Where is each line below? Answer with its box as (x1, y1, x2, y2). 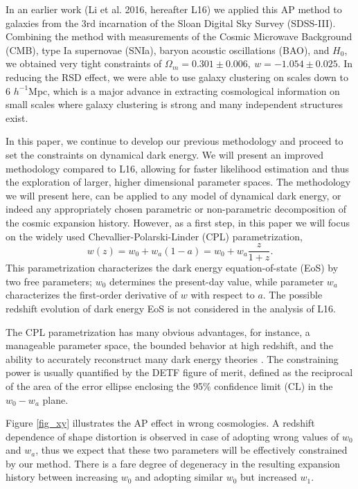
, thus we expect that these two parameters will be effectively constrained (35, 443, 348, 457)
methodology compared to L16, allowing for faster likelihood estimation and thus (6, 161, 350, 175)
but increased (240, 470, 297, 484)
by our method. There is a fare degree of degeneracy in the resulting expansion (6, 456, 341, 470)
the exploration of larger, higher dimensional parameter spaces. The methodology (6, 175, 351, 189)
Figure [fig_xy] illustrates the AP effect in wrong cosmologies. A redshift (6, 416, 315, 430)
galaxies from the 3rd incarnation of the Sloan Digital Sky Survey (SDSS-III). (6, 15, 336, 30)
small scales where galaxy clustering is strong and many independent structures (6, 97, 343, 112)
